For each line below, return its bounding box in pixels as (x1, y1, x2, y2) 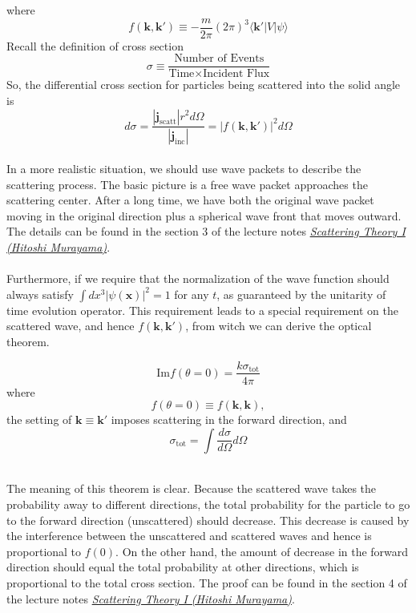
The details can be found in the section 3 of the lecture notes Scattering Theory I (6, 223, 406, 240)
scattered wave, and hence (6, 317, 135, 334)
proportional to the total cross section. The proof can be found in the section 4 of (6, 574, 407, 591)
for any (174, 285, 209, 302)
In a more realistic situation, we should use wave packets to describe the (6, 159, 361, 176)
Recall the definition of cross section (6, 37, 184, 54)
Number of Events (174, 53, 265, 65)
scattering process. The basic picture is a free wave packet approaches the (6, 175, 368, 192)
